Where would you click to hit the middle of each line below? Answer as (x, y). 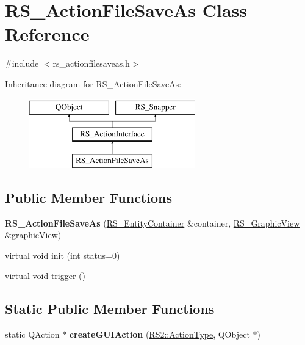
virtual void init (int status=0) (63, 255)
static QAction (32, 334)
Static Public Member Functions (110, 309)
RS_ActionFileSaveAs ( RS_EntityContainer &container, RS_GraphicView (152, 223)
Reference (47, 34)
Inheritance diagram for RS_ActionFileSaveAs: (93, 83)
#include (22, 63)
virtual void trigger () (45, 276)
